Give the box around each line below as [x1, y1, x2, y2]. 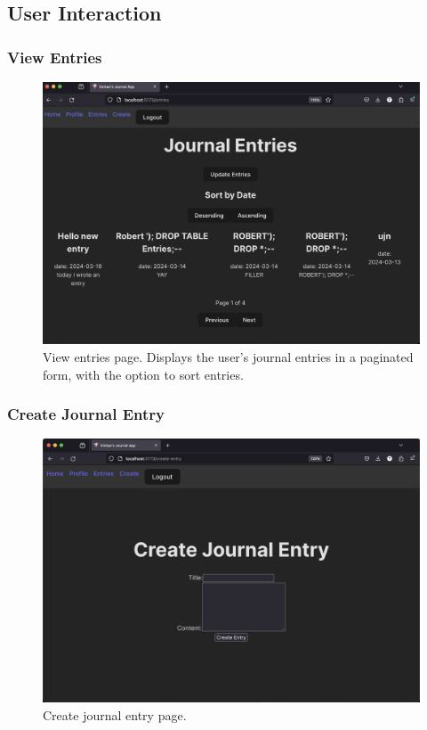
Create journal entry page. [43, 705, 187, 724]
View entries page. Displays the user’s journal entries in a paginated [43, 347, 414, 365]
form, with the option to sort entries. [43, 365, 244, 383]
